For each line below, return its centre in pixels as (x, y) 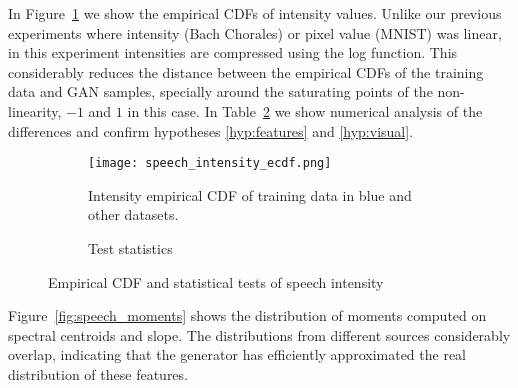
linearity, (35, 110)
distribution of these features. (98, 373)
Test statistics (130, 248)
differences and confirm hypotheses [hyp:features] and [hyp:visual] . (211, 130)
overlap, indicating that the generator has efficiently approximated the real (237, 354)
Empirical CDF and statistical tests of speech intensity (216, 281)
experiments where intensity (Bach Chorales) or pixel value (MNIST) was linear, (255, 32)
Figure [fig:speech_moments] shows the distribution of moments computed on (247, 315)
